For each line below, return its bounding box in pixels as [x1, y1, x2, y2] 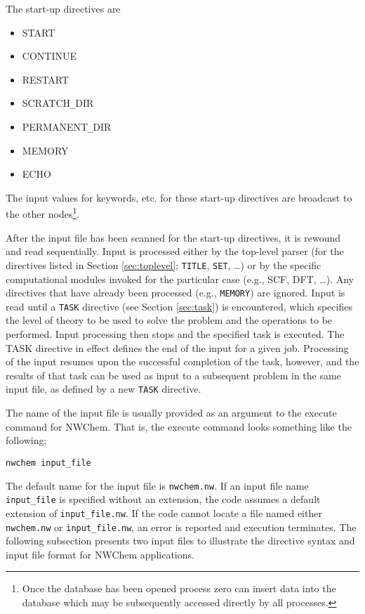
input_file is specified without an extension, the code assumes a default [6, 492, 321, 507]
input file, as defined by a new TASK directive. [6, 381, 201, 396]
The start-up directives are [6, 1, 121, 15]
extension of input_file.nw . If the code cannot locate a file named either [6, 505, 322, 520]
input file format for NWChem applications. [6, 547, 194, 561]
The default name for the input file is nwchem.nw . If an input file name [6, 478, 309, 492]
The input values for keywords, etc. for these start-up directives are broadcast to [6, 190, 352, 204]
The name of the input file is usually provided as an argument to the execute [6, 405, 337, 420]
